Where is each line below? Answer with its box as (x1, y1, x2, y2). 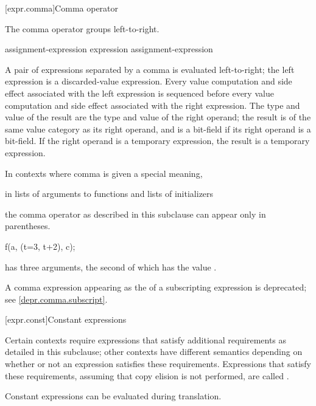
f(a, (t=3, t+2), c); (5, 239, 75, 252)
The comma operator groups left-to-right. (5, 22, 160, 35)
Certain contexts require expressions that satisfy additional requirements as (5, 333, 287, 346)
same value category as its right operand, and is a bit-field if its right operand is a (5, 122, 311, 135)
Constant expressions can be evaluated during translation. (5, 390, 222, 402)
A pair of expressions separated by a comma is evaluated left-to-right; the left (5, 63, 295, 75)
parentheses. (5, 219, 51, 232)
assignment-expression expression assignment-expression (5, 43, 213, 55)
